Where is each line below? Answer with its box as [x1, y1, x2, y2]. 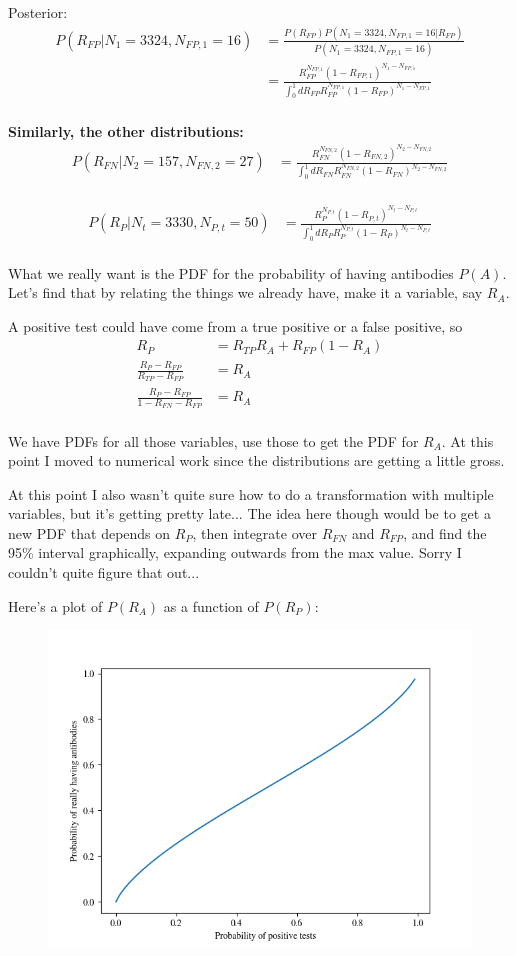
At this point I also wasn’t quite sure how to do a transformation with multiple [8, 483, 494, 504]
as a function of [163, 595, 259, 616]
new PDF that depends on [8, 522, 171, 543]
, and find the [403, 522, 487, 543]
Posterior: [8, 2, 68, 22]
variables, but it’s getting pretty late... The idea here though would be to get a [8, 503, 491, 524]
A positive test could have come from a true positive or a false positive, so [8, 315, 463, 336]
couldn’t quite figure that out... [8, 562, 200, 583]
